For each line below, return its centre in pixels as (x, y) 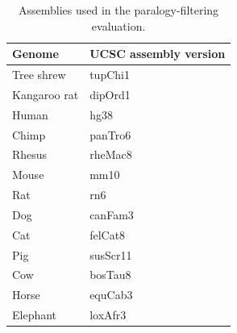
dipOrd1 (110, 94)
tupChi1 (110, 75)
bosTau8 (110, 275)
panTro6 (110, 134)
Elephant (35, 315)
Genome (35, 54)
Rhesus (30, 154)
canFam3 (112, 214)
